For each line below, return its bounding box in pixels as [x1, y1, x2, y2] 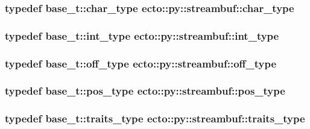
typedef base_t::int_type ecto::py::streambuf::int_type [5, 28, 279, 43]
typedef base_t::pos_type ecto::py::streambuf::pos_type [5, 83, 285, 98]
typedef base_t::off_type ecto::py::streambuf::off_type [5, 55, 277, 71]
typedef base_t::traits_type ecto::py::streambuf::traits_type [5, 111, 305, 126]
